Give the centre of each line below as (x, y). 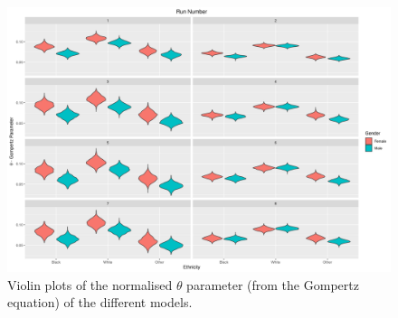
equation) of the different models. (100, 302)
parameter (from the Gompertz (273, 284)
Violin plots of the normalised (90, 284)
